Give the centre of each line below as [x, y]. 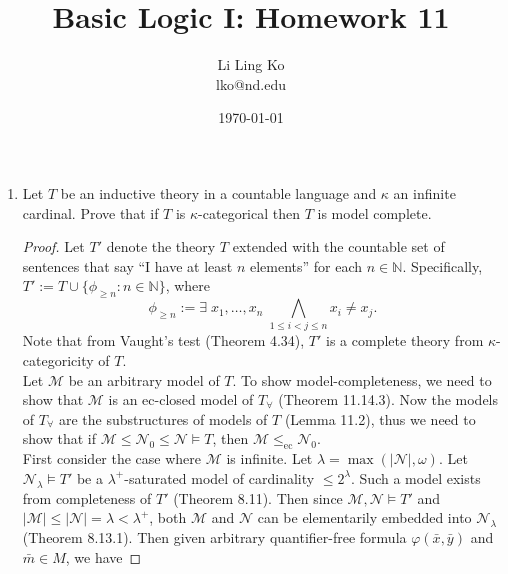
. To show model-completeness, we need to [362, 379]
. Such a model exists [416, 477]
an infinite [424, 192]
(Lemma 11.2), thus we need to [380, 418]
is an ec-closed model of [181, 399]
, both [168, 517]
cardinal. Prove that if [90, 212]
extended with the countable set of [338, 246]
